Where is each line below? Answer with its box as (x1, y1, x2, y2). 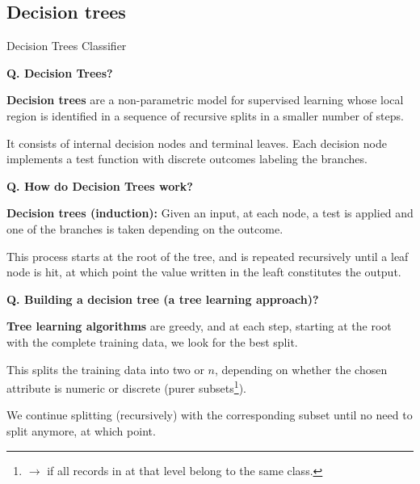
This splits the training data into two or (6, 360, 204, 377)
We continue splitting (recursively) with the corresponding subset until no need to (6, 406, 413, 423)
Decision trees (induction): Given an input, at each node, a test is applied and (6, 204, 414, 221)
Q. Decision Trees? (6, 64, 113, 81)
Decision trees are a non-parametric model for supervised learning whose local (6, 91, 404, 108)
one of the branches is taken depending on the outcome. (6, 220, 283, 237)
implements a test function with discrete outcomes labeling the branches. (6, 150, 367, 167)
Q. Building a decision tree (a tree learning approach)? (6, 290, 319, 307)
